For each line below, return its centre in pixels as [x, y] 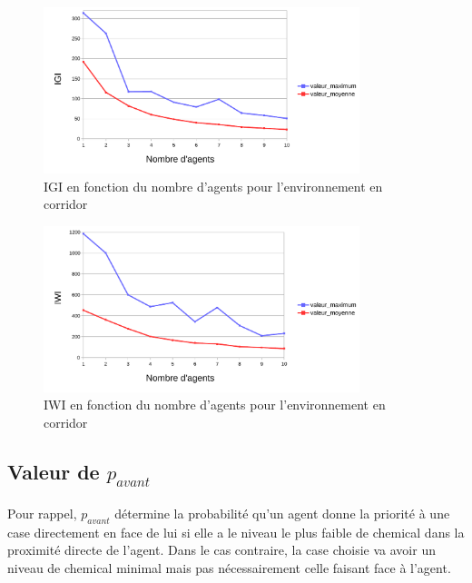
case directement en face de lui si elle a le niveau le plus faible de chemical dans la [236, 532]
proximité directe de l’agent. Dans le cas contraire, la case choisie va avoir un [221, 550]
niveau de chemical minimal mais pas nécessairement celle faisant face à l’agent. [229, 567]
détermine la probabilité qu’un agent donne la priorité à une [282, 513]
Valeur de [54, 471]
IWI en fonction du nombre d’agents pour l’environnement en [215, 405]
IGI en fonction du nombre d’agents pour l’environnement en [213, 186]
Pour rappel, [42, 513]
